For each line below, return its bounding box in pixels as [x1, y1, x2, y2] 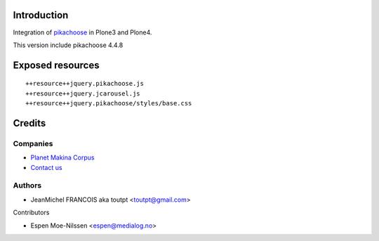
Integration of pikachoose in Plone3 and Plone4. [13, 28, 152, 37]
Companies [13, 138, 53, 148]
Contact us [30, 163, 62, 171]
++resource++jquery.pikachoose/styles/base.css [25, 99, 192, 108]
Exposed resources [13, 59, 100, 71]
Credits [13, 117, 46, 129]
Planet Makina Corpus [30, 153, 95, 162]
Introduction [13, 9, 69, 21]
